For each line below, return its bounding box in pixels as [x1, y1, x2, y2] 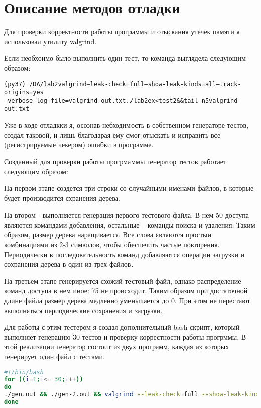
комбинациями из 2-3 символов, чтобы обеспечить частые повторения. [4, 239, 220, 250]
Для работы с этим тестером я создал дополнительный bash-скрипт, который [4, 322, 240, 332]
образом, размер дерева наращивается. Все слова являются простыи [4, 229, 211, 240]
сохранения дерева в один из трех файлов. [4, 259, 134, 269]
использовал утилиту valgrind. [4, 36, 97, 46]
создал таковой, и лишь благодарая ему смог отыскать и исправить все [4, 129, 221, 140]
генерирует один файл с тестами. [4, 351, 105, 361]
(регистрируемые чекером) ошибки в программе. [4, 139, 154, 150]
